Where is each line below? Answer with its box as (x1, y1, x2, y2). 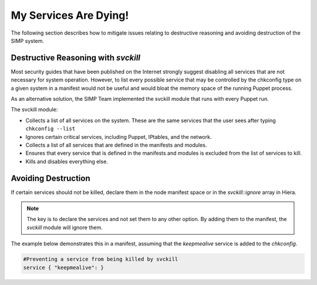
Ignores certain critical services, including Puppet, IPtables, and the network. (25, 133, 212, 140)
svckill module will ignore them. (26, 223, 103, 231)
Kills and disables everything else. (25, 158, 108, 165)
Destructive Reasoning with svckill (11, 53, 141, 63)
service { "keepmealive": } (23, 264, 104, 271)
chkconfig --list (25, 125, 76, 132)
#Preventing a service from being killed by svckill (23, 256, 178, 263)
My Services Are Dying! (11, 9, 129, 22)
